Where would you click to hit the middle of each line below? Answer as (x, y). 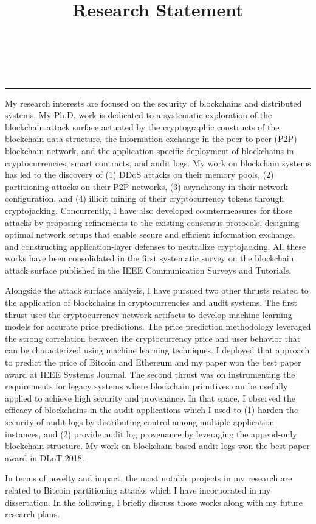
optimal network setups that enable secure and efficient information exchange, (150, 234)
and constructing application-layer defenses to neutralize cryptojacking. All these (156, 246)
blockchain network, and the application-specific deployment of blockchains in (149, 150)
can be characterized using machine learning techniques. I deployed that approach (157, 350)
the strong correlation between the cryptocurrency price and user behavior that (153, 338)
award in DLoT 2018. (45, 457)
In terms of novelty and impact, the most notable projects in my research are (149, 478)
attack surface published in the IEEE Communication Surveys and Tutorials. (148, 270)
